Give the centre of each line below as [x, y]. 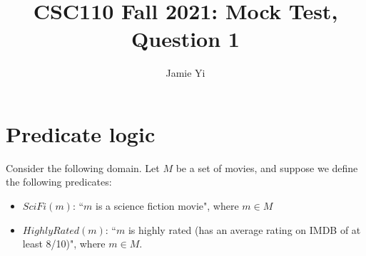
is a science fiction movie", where [167, 206]
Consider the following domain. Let [83, 167]
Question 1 [185, 39]
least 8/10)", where [64, 244]
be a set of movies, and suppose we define [267, 167]
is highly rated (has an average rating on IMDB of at [244, 229]
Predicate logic [81, 133]
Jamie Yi [185, 73]
